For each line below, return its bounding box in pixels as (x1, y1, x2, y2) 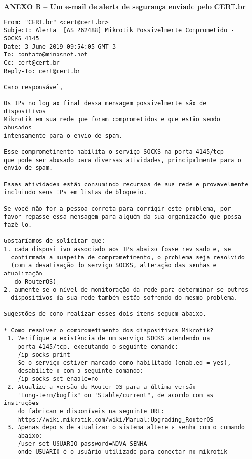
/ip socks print (18, 351, 71, 358)
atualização (4, 270, 42, 277)
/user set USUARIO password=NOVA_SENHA (18, 440, 147, 447)
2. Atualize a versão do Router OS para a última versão (7, 384, 196, 391)
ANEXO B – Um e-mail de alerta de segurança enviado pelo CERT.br (4, 1, 246, 11)
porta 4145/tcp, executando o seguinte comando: (18, 343, 178, 350)
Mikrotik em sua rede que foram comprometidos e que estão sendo (4, 116, 220, 123)
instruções (4, 400, 39, 407)
